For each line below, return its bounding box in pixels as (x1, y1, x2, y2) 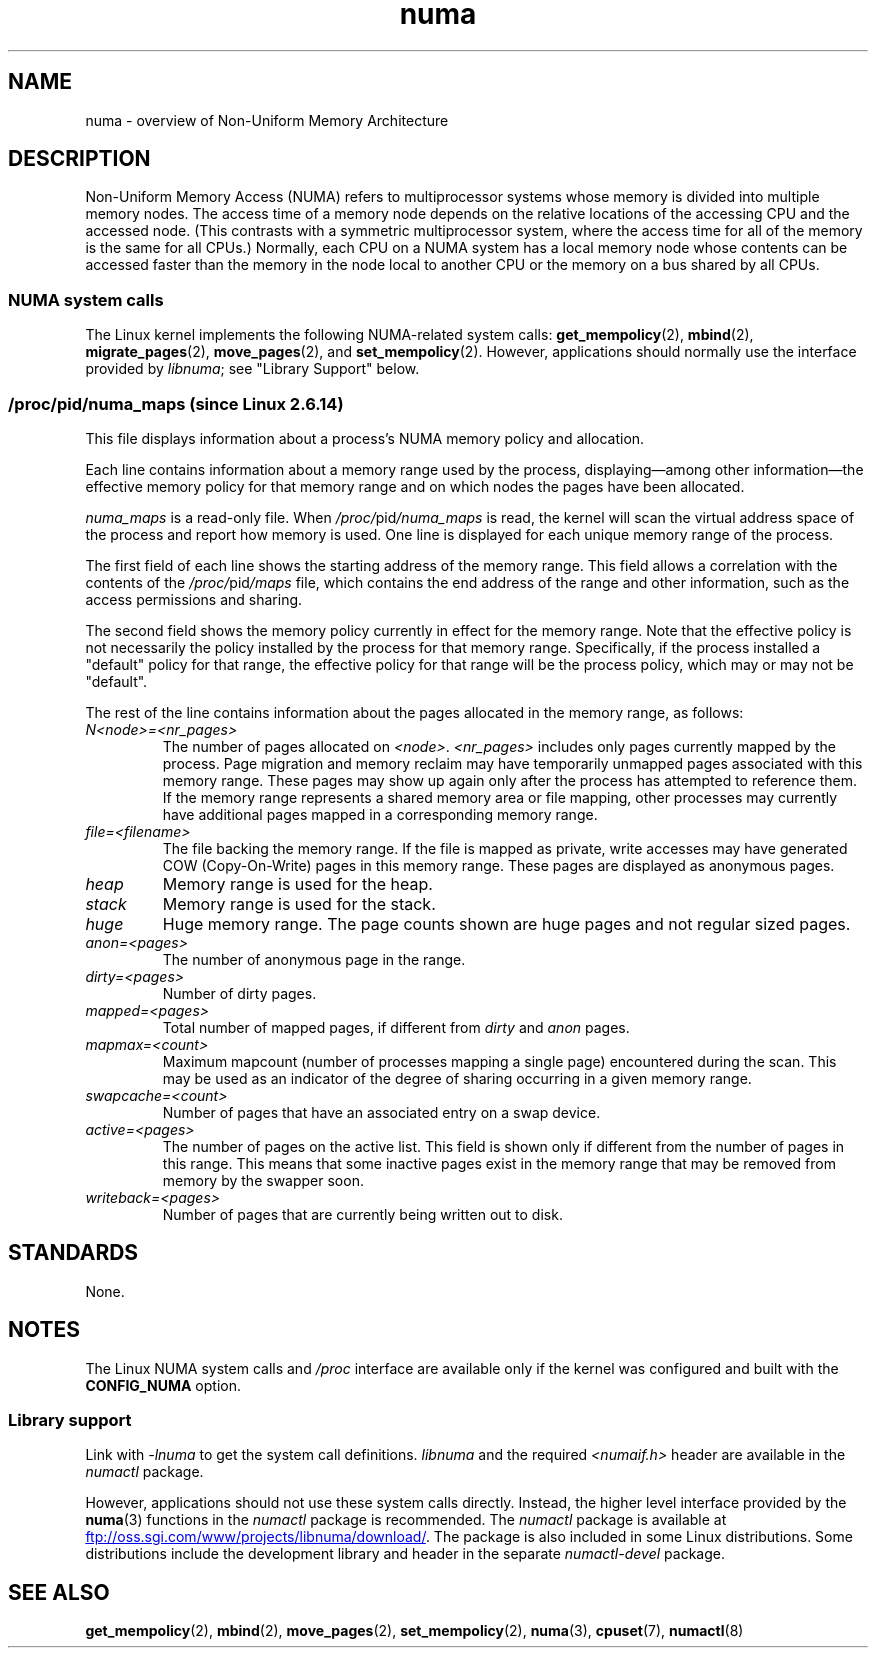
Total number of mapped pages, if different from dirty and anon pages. (162, 1018, 630, 1036)
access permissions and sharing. (85, 590, 303, 608)
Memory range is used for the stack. (162, 893, 436, 914)
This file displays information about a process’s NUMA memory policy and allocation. (85, 429, 645, 447)
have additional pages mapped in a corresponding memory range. (162, 805, 598, 823)
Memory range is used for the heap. (162, 873, 433, 894)
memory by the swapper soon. (162, 1171, 364, 1189)
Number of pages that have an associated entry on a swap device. (162, 1103, 601, 1121)
